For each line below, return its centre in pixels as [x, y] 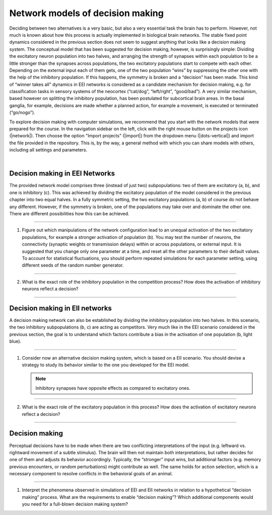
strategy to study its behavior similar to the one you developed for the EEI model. [106, 365]
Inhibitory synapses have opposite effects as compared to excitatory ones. [113, 388]
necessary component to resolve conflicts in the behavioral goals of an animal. [91, 474]
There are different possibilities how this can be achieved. [69, 214]
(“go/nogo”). [22, 113]
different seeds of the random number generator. [73, 265]
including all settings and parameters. [48, 150]
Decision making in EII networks [60, 308]
